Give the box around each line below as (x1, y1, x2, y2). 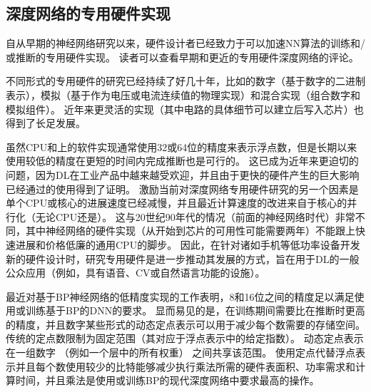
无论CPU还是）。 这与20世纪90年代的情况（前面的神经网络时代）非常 (35, 209, 355, 224)
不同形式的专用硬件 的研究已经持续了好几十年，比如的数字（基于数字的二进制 (6, 73, 365, 88)
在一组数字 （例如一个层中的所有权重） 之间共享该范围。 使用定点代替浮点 (6, 345, 355, 360)
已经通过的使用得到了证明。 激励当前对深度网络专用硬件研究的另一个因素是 (6, 181, 359, 196)
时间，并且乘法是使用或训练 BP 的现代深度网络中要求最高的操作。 (15, 373, 320, 388)
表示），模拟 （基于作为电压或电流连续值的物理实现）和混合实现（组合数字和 (6, 87, 360, 102)
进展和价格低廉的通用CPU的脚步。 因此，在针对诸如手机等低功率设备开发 (15, 237, 360, 252)
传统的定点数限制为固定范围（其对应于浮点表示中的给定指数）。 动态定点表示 (6, 331, 364, 346)
